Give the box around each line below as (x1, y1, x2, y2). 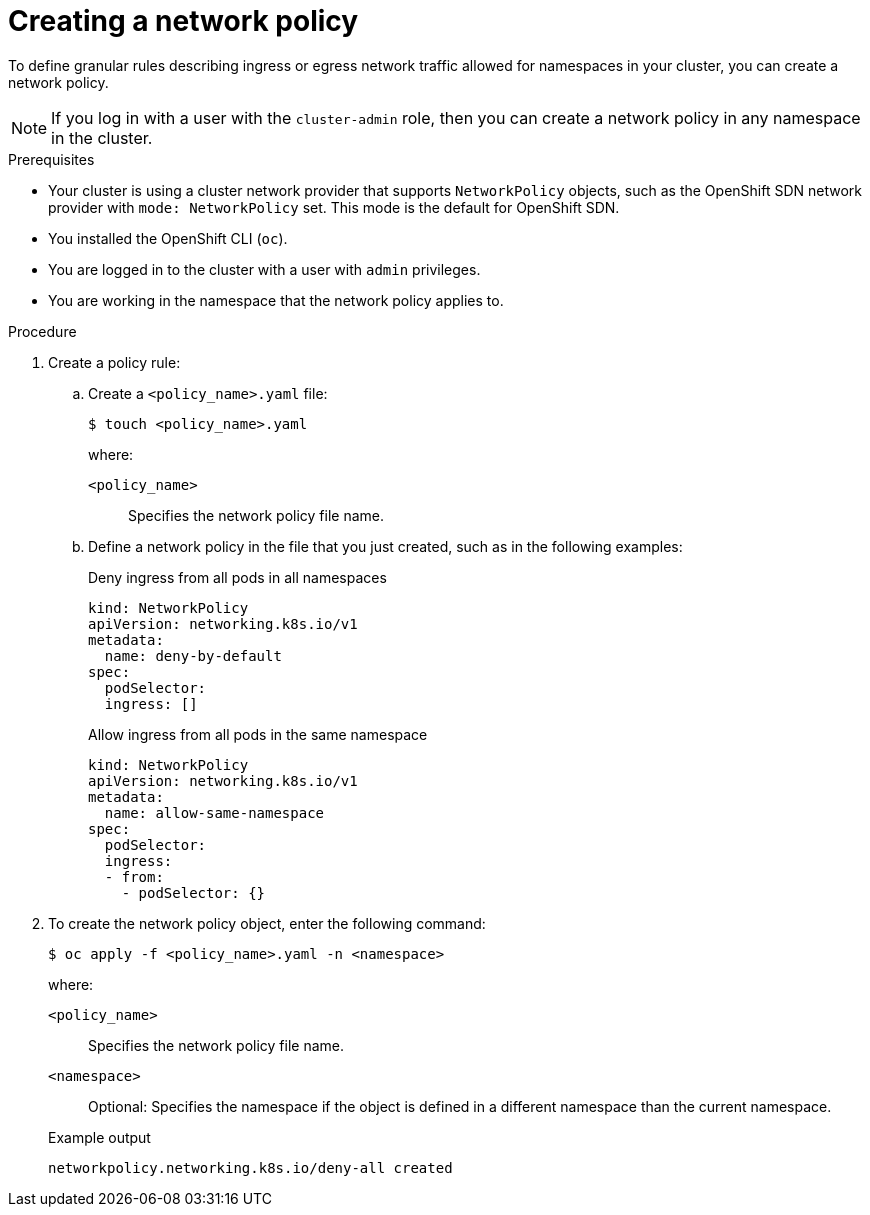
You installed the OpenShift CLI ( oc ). (48, 229, 288, 247)
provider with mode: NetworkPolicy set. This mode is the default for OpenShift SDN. (48, 198, 620, 216)
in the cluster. (51, 127, 153, 148)
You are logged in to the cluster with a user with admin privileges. (48, 260, 481, 278)
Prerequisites (8, 150, 95, 168)
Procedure (8, 322, 77, 340)
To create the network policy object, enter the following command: (48, 914, 486, 932)
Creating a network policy (8, 4, 359, 38)
